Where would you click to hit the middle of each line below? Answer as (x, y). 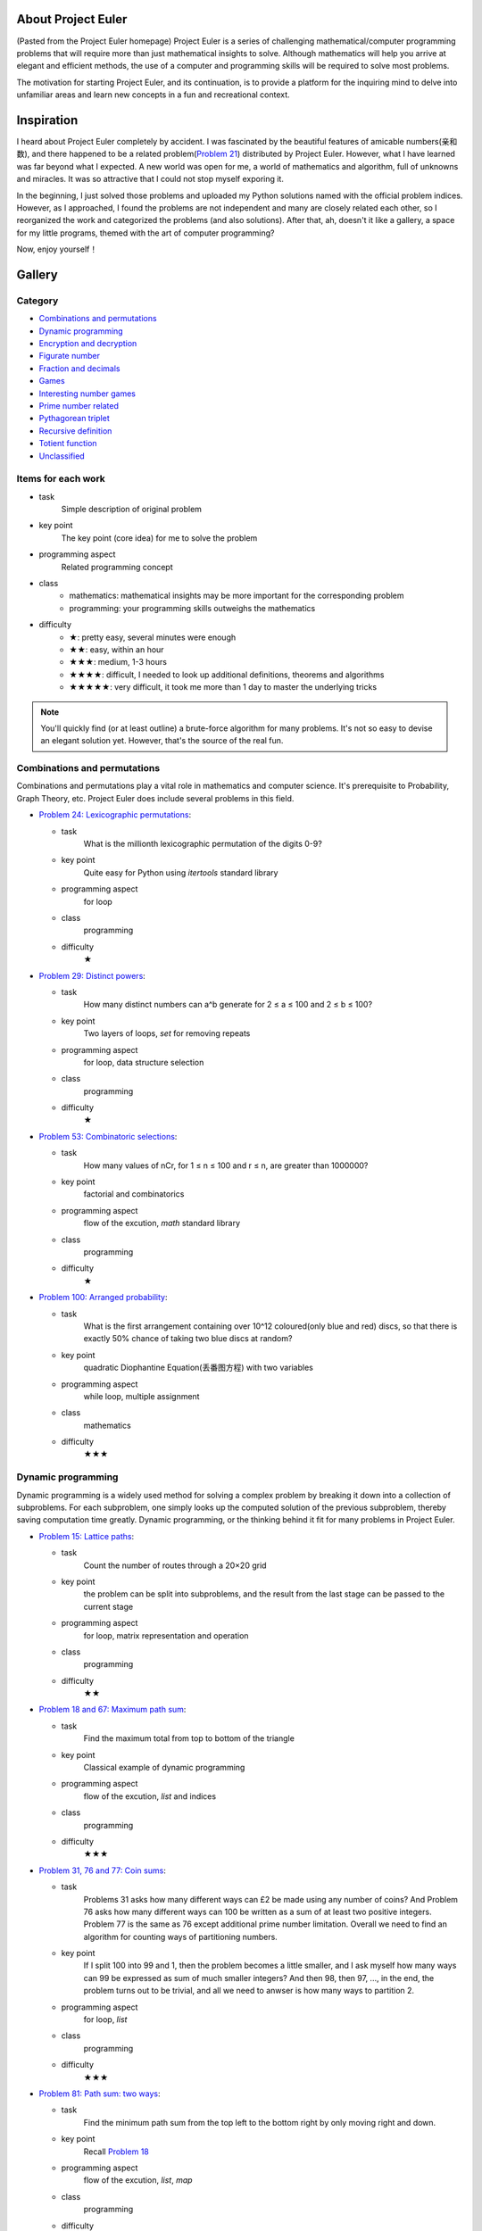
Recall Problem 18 (116, 2152)
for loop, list (105, 2020)
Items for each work (61, 479)
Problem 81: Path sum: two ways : (100, 2094)
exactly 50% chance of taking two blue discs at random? (188, 1339)
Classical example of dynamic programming (164, 1768)
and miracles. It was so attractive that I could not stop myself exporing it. (150, 179)
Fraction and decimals (79, 368)
